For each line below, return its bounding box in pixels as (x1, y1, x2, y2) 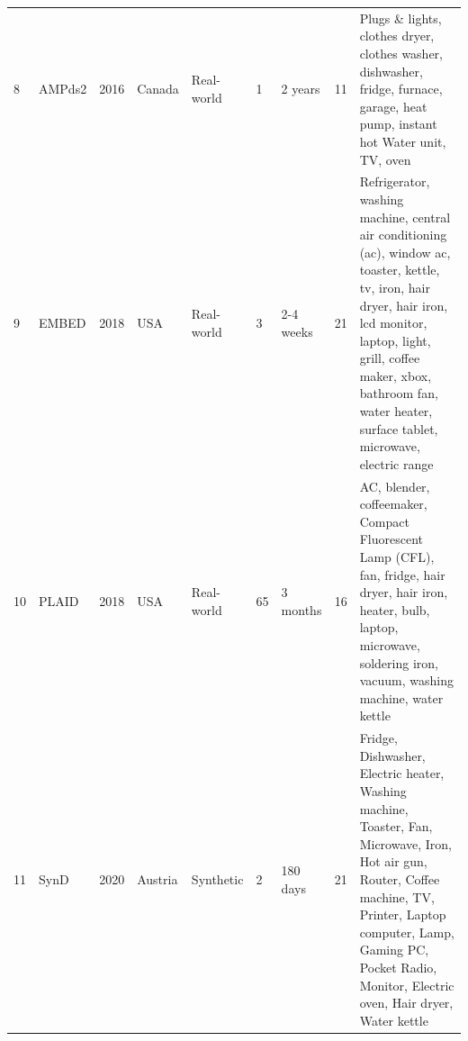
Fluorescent (359, 530, 423, 548)
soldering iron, (359, 653, 438, 672)
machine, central (359, 207, 451, 226)
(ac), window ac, (359, 242, 451, 261)
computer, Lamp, (359, 922, 454, 941)
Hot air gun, (359, 852, 427, 871)
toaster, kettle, (359, 260, 440, 279)
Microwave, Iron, (359, 834, 453, 853)
